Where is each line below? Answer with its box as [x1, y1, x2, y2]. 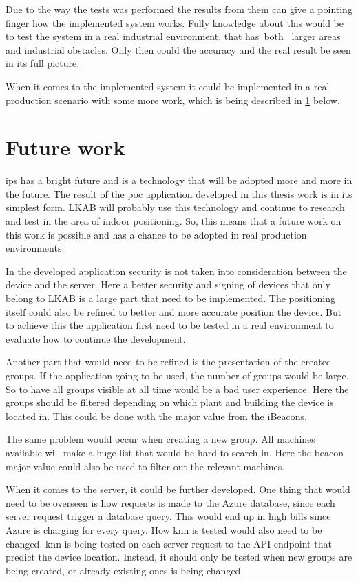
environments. [6, 241, 65, 255]
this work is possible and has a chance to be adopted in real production [6, 227, 307, 241]
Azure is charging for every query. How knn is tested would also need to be [6, 522, 322, 536]
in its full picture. [6, 56, 80, 70]
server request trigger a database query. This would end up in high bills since [6, 509, 331, 523]
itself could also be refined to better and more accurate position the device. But [6, 304, 342, 319]
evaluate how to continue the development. [6, 331, 186, 345]
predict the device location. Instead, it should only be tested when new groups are [6, 550, 352, 564]
